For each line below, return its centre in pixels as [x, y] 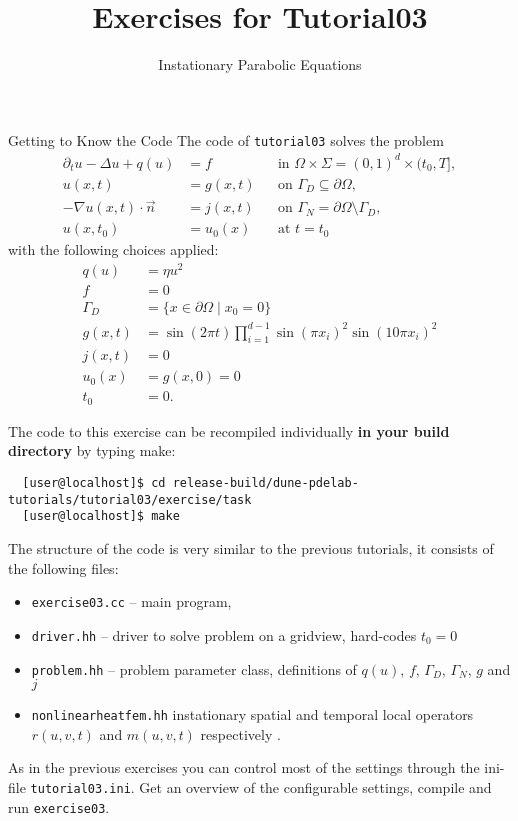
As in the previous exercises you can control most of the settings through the [244, 767]
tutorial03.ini [80, 789]
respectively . [240, 733]
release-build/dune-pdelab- [265, 483]
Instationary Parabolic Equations [260, 64]
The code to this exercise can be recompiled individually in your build [229, 430]
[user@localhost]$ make [101, 516]
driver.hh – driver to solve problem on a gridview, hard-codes [224, 634]
